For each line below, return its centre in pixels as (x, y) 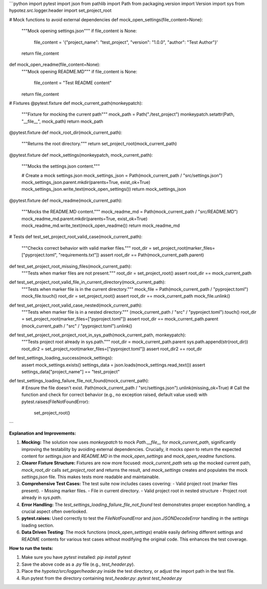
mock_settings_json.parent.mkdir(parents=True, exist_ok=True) (86, 182)
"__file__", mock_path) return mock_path (62, 121)
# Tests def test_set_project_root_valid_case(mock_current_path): (76, 237)
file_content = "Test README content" (73, 83)
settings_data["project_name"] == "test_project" (71, 372)
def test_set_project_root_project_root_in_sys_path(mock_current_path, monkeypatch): (98, 335)
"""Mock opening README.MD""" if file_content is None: (79, 71)
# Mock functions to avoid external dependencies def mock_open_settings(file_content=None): (106, 19)
